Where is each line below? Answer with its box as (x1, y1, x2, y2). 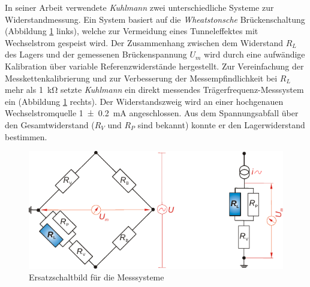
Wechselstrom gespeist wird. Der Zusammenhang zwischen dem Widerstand (5, 36, 284, 49)
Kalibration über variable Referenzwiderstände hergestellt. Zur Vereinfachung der (5, 59, 304, 72)
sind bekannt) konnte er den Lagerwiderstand (137, 118, 305, 131)
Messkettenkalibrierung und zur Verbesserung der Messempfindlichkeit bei (5, 71, 278, 84)
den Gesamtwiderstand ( (5, 118, 95, 131)
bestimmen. (5, 130, 47, 143)
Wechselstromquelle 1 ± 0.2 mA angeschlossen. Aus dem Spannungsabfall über (5, 107, 299, 119)
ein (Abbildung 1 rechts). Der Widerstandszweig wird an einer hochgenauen (5, 95, 284, 107)
